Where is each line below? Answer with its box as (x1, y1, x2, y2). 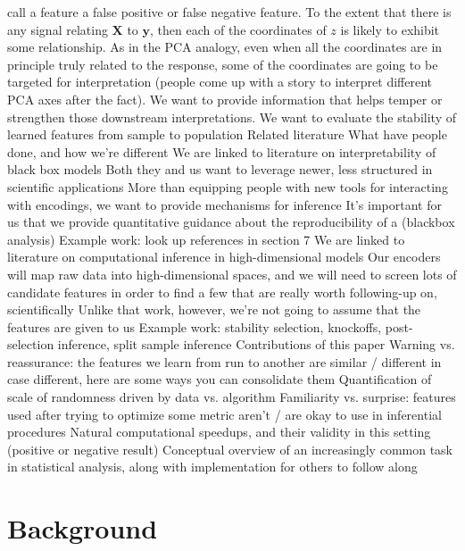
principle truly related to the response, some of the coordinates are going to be (7, 54, 438, 73)
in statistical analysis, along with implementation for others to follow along (7, 457, 418, 476)
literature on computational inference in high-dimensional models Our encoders (7, 247, 441, 266)
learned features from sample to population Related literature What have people (7, 125, 447, 144)
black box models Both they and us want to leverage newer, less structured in (7, 160, 433, 179)
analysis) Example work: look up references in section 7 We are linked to (7, 230, 405, 248)
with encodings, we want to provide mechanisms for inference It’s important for (7, 195, 442, 213)
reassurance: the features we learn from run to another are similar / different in (7, 352, 442, 371)
